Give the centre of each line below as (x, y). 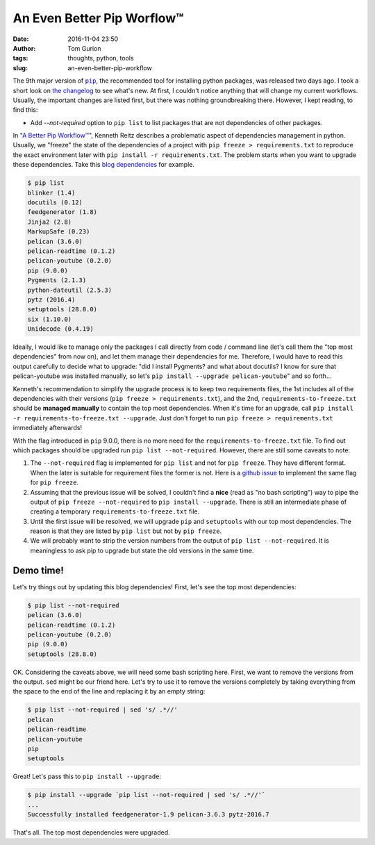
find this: (25, 110)
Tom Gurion (84, 48)
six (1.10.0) (50, 319)
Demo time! (38, 570)
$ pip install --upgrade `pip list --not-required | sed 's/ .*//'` (147, 795)
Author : (24, 48)
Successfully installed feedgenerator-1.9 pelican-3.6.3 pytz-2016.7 (148, 814)
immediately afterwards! (48, 428)
